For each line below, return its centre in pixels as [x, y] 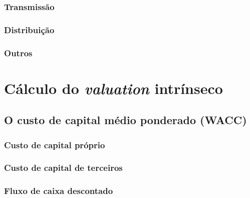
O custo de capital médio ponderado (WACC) [126, 120]
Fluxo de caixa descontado [59, 191]
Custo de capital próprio [55, 144]
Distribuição [29, 29]
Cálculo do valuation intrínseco [113, 88]
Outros [18, 53]
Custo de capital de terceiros [63, 168]
